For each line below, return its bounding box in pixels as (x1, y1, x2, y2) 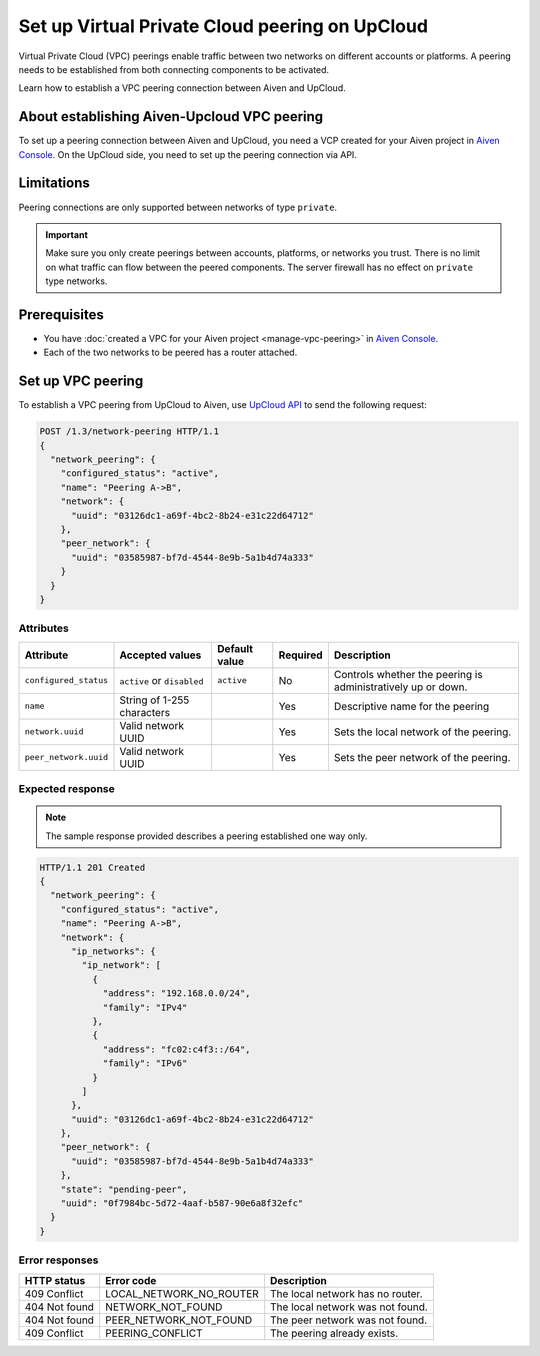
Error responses (18, 1253, 99, 1267)
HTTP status (24, 1273, 86, 1287)
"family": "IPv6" (102, 1058, 188, 1069)
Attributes (18, 621, 69, 635)
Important (45, 228, 89, 240)
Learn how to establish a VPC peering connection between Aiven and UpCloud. (18, 82, 346, 94)
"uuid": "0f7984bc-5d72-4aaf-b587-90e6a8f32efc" (60, 1198, 304, 1209)
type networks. (45, 275, 108, 287)
